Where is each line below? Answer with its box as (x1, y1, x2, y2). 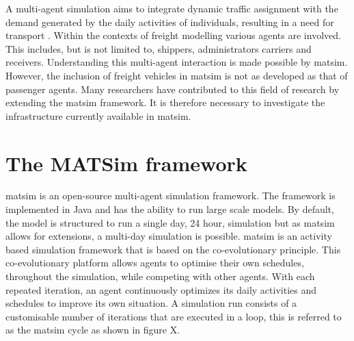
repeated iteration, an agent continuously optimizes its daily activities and (5, 282, 317, 296)
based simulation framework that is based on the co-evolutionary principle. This (5, 242, 341, 256)
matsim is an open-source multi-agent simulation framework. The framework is (5, 188, 336, 203)
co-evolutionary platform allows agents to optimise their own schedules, (5, 255, 304, 270)
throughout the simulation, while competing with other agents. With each (5, 269, 315, 283)
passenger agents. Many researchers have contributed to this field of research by (5, 81, 340, 96)
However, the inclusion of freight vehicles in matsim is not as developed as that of (5, 68, 348, 82)
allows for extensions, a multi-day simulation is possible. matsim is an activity (5, 229, 332, 243)
